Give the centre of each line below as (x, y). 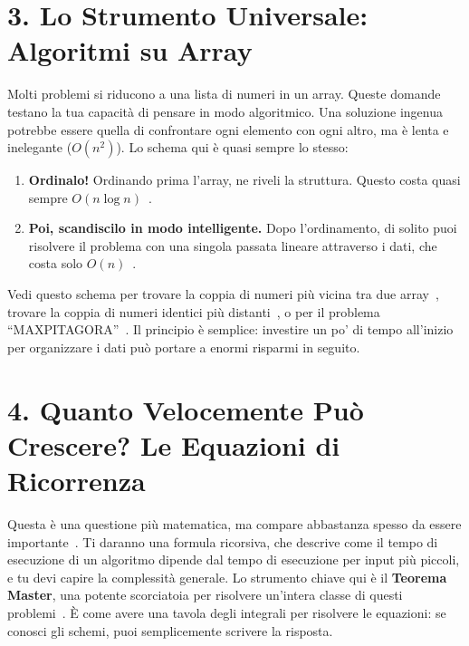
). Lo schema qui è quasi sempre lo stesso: (232, 147)
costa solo (56, 263)
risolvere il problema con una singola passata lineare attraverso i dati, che (233, 245)
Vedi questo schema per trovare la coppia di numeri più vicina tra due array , (223, 294)
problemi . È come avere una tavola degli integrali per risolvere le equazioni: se (227, 612)
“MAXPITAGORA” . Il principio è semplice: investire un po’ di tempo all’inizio (230, 329)
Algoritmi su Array (130, 50)
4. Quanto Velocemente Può (186, 409)
